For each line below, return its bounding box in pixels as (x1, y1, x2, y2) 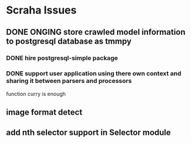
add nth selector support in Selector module (6, 127, 172, 137)
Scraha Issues (6, 4, 77, 17)
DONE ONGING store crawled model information (6, 27, 186, 37)
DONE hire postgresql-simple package (6, 54, 119, 62)
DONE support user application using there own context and (6, 69, 182, 78)
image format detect (6, 107, 83, 118)
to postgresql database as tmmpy (6, 36, 132, 46)
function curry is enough (6, 90, 66, 97)
